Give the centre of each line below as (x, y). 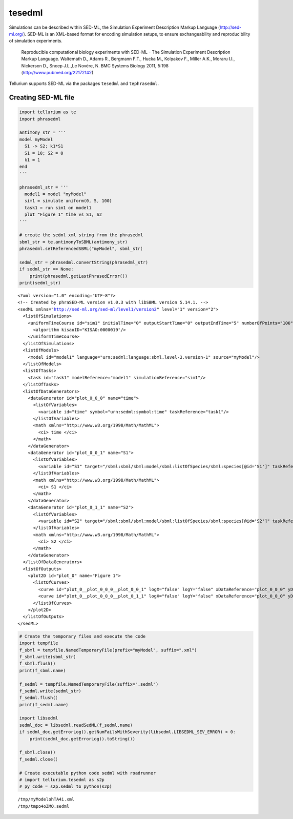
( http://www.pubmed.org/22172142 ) (57, 72)
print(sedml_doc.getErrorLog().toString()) (82, 739)
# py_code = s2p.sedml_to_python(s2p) (66, 787)
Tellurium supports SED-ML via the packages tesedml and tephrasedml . (84, 83)
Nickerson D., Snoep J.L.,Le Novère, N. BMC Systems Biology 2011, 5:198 (95, 65)
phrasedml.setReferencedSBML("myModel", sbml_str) (81, 249)
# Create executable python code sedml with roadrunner (88, 773)
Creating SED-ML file (42, 98)
